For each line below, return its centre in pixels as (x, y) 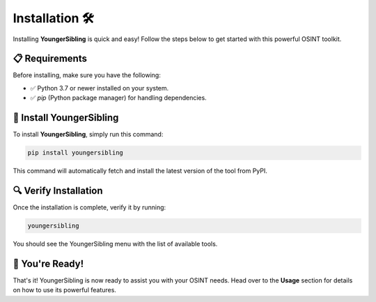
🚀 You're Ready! (48, 263)
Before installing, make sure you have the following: (87, 75)
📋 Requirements (50, 59)
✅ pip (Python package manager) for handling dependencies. (118, 98)
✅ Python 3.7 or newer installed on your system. (100, 88)
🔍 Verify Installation (58, 190)
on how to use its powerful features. (64, 290)
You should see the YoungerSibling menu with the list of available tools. (115, 244)
